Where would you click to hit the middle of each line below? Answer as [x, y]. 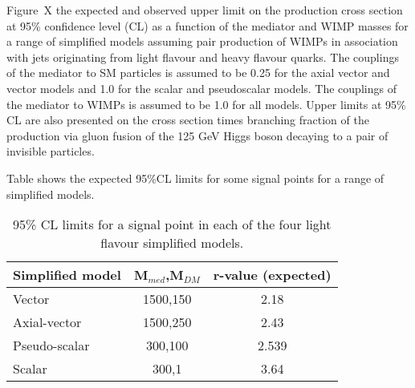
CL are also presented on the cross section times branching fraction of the [188, 120]
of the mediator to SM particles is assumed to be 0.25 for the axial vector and [198, 73]
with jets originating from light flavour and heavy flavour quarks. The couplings [203, 57]
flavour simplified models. [172, 243]
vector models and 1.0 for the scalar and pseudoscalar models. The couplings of [201, 88]
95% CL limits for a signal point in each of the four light [172, 224]
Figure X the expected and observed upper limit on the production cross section [205, 10]
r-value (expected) [272, 275]
